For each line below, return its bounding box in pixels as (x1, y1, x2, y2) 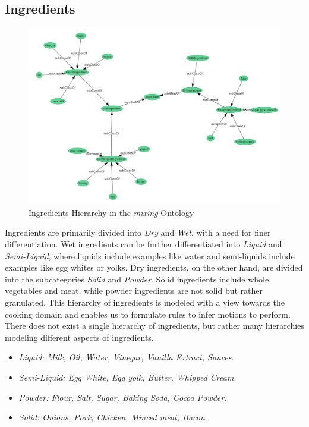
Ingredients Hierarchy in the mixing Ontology (29, 206, 194, 218)
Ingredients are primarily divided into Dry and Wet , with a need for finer (5, 226, 271, 238)
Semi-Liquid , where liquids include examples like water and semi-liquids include (5, 249, 295, 262)
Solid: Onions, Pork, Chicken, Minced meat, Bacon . (18, 411, 207, 423)
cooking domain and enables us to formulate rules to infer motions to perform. (5, 307, 291, 320)
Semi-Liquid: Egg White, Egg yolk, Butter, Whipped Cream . (18, 371, 237, 383)
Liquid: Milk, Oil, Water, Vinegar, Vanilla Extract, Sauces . (18, 351, 234, 363)
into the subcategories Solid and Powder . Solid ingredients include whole (5, 272, 269, 285)
